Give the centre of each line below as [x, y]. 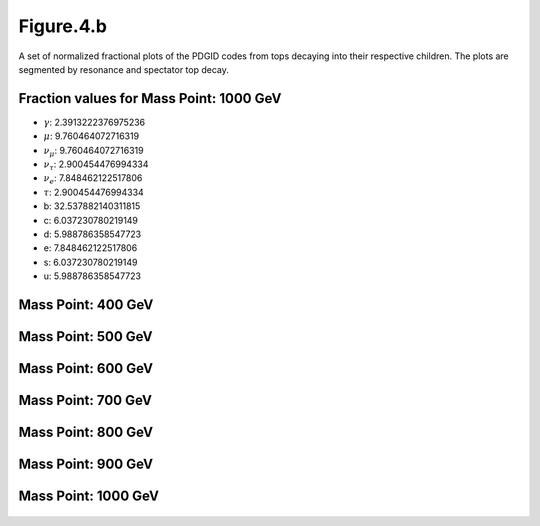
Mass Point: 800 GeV [86, 432]
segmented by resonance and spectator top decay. [124, 69]
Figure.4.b [62, 26]
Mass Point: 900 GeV [86, 464]
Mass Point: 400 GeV [86, 304]
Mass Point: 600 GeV [86, 368]
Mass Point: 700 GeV [85, 400]
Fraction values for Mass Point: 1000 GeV [150, 98]
